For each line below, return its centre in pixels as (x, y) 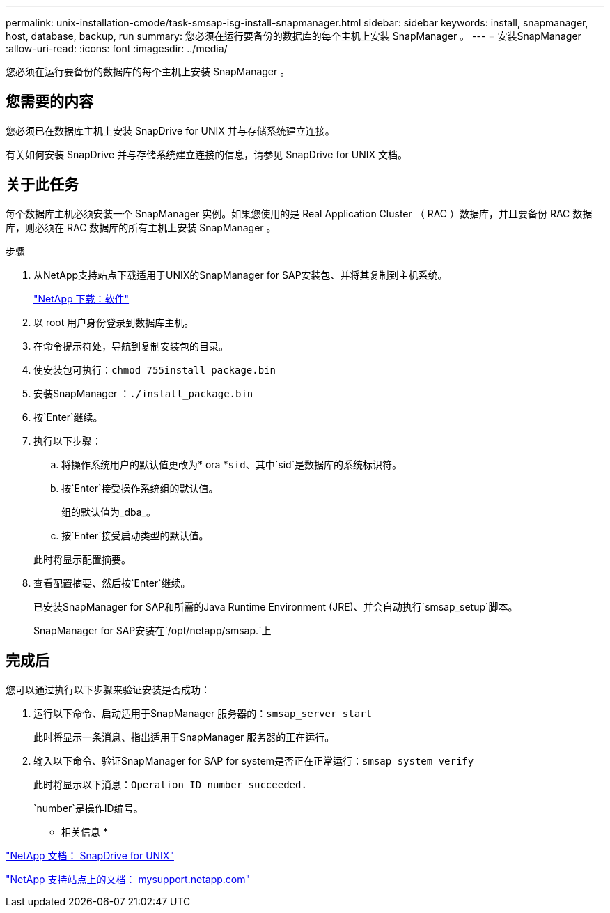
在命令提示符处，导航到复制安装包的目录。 (131, 346)
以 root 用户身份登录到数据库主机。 (114, 322)
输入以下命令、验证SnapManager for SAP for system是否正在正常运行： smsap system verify (254, 760)
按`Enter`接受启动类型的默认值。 (135, 535)
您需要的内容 (49, 102)
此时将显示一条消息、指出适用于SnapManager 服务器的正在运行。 (184, 737)
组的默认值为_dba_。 (109, 512)
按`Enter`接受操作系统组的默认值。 (140, 488)
